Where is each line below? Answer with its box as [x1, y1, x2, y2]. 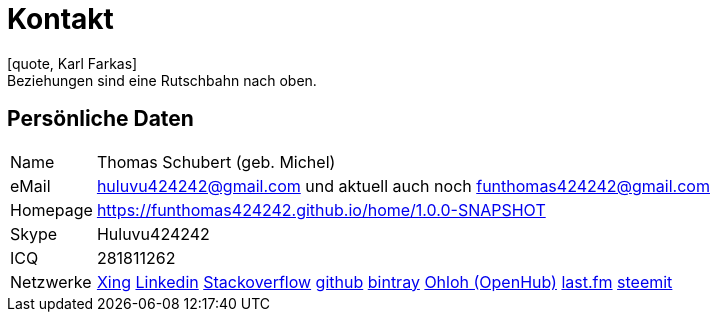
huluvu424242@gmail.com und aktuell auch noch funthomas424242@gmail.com [96, 175, 710, 196]
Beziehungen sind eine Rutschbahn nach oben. [7, 71, 317, 89]
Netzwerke [10, 271, 92, 292]
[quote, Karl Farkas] [7, 54, 138, 72]
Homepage [10, 199, 93, 220]
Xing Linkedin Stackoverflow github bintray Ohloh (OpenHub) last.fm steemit [96, 271, 673, 292]
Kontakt [7, 2, 114, 36]
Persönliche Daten [7, 106, 194, 132]
